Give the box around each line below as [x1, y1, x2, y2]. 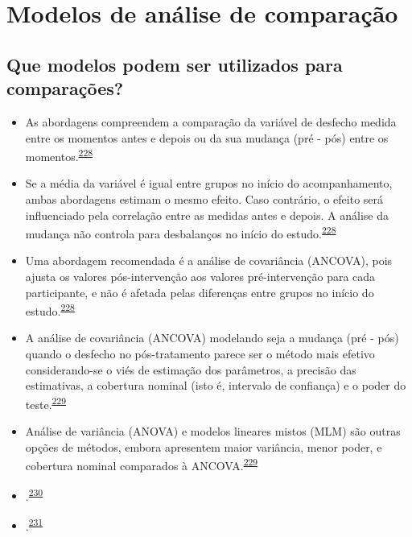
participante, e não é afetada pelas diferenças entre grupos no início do [25, 283, 374, 300]
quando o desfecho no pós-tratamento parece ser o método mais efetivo [25, 345, 375, 362]
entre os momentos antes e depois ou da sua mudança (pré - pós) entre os [25, 129, 389, 146]
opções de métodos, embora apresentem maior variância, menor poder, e [25, 438, 382, 455]
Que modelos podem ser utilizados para [6, 52, 343, 76]
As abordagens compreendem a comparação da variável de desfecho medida [25, 113, 397, 130]
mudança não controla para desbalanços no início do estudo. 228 [25, 223, 336, 242]
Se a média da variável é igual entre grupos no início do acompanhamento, [25, 175, 393, 192]
